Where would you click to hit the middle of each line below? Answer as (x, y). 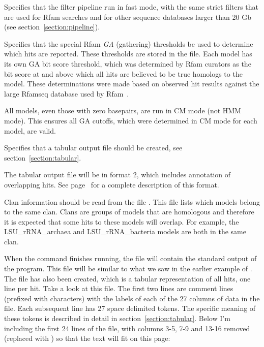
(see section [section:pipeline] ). (52, 27)
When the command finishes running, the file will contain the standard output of (130, 258)
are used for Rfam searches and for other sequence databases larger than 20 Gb (128, 17)
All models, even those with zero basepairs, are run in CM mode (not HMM (123, 111)
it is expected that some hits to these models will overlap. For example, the (122, 221)
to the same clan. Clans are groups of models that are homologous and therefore (129, 212)
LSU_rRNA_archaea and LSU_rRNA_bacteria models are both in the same (125, 231)
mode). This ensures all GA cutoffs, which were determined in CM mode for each (131, 120)
